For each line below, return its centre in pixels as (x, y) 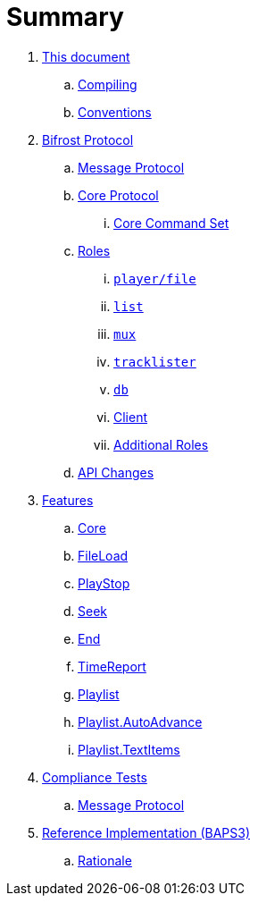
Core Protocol (118, 195)
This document (86, 56)
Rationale (105, 860)
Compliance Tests (95, 777)
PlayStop (104, 583)
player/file (155, 278)
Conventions (115, 112)
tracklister (155, 362)
